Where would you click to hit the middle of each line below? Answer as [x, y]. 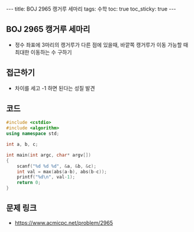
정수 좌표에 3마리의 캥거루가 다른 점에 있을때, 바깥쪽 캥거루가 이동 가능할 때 [101, 45]
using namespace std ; [33, 134]
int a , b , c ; [22, 144]
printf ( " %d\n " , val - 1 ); [46, 177]
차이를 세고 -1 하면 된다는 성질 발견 [55, 88]
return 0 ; [29, 183]
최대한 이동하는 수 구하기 [43, 52]
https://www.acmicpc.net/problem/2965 [64, 223]
